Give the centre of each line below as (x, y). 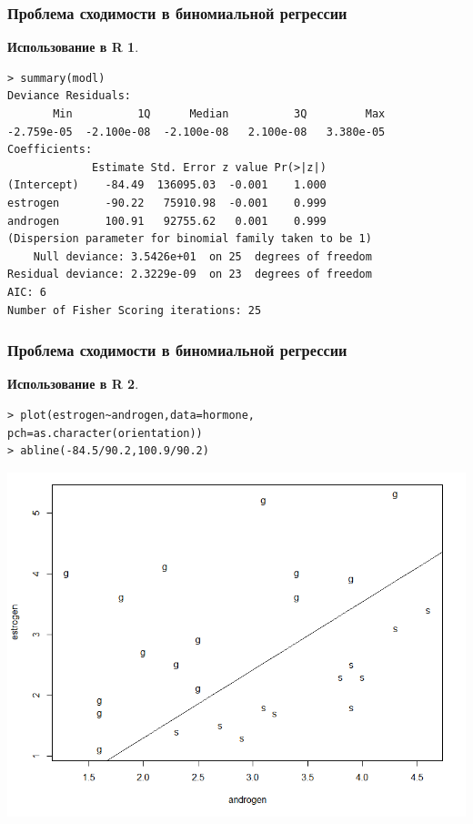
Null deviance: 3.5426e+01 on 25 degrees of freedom (202, 256)
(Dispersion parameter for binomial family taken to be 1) (190, 239)
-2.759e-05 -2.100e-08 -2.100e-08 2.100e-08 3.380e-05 (196, 132)
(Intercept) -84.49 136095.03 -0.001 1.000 (167, 185)
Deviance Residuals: (70, 96)
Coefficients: (50, 150)
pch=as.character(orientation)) (105, 433)
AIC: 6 (27, 292)
